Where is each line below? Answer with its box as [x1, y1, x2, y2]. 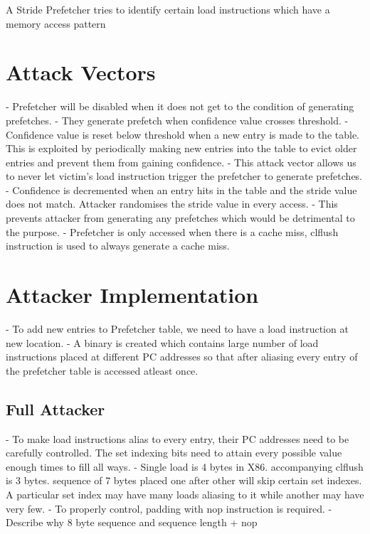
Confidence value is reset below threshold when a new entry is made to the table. [6, 127, 359, 141]
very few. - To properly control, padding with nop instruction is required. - [6, 501, 332, 516]
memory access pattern [6, 16, 106, 31]
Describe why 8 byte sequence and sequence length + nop [6, 515, 258, 530]
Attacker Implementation [6, 280, 259, 309]
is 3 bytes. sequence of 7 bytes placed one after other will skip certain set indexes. [6, 473, 362, 488]
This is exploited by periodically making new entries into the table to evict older [6, 141, 357, 156]
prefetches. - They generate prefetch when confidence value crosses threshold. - [6, 112, 349, 127]
